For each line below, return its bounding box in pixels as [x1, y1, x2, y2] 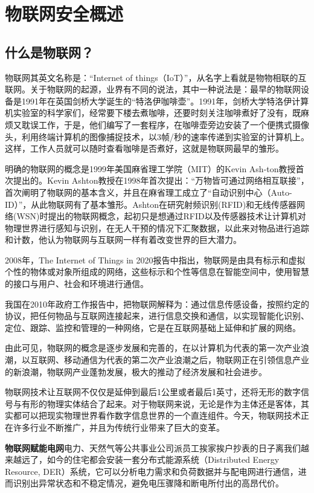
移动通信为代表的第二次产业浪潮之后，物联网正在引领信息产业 [63, 353, 309, 366]
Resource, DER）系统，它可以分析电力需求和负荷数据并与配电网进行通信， [5, 465, 298, 477]
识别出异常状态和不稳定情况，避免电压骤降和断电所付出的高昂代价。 [13, 477, 284, 489]
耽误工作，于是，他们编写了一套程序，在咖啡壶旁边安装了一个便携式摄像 [21, 118, 309, 130]
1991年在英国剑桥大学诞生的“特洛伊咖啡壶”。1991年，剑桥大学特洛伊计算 [21, 94, 309, 107]
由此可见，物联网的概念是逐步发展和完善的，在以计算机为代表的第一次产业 [5, 341, 301, 354]
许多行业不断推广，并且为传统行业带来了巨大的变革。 [13, 421, 225, 434]
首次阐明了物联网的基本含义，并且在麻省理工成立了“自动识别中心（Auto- [5, 185, 292, 198]
